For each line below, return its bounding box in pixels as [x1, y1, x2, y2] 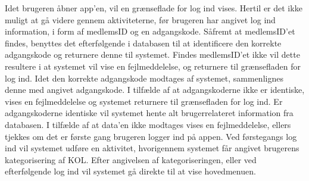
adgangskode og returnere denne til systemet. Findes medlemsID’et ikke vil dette [5, 48, 300, 61]
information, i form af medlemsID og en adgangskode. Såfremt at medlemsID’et [5, 25, 295, 38]
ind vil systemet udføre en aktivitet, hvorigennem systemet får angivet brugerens [5, 142, 299, 154]
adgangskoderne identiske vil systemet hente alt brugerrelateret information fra [5, 107, 294, 119]
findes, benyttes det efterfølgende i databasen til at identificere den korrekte [5, 36, 282, 49]
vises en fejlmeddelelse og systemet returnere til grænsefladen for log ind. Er [5, 95, 283, 107]
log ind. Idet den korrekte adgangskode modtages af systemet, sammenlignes [5, 71, 283, 84]
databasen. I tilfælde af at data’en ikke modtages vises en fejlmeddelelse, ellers [5, 118, 291, 130]
